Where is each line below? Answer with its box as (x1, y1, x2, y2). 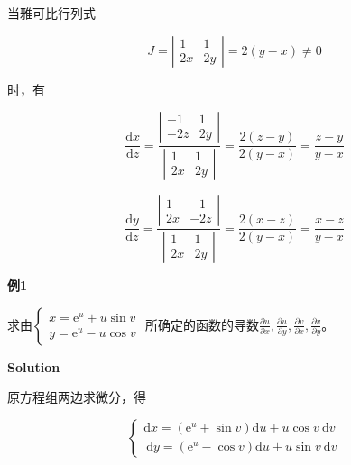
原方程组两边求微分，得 (7, 387, 146, 406)
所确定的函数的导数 (145, 315, 260, 333)
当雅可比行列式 (7, 4, 96, 22)
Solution (7, 357, 60, 376)
